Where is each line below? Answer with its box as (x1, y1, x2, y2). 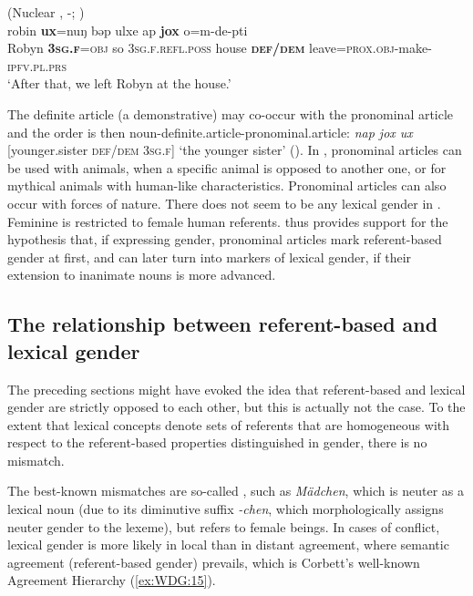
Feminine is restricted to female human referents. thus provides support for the (7, 211, 448, 231)
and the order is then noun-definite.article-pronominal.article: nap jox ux (7, 122, 413, 141)
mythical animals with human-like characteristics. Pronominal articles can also (7, 176, 447, 195)
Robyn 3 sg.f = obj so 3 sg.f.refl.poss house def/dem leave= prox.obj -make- (7, 38, 432, 57)
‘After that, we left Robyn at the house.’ (7, 74, 231, 93)
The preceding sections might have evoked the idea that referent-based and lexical (7, 379, 466, 398)
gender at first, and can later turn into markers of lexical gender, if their (7, 247, 412, 266)
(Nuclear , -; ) (7, 3, 85, 21)
